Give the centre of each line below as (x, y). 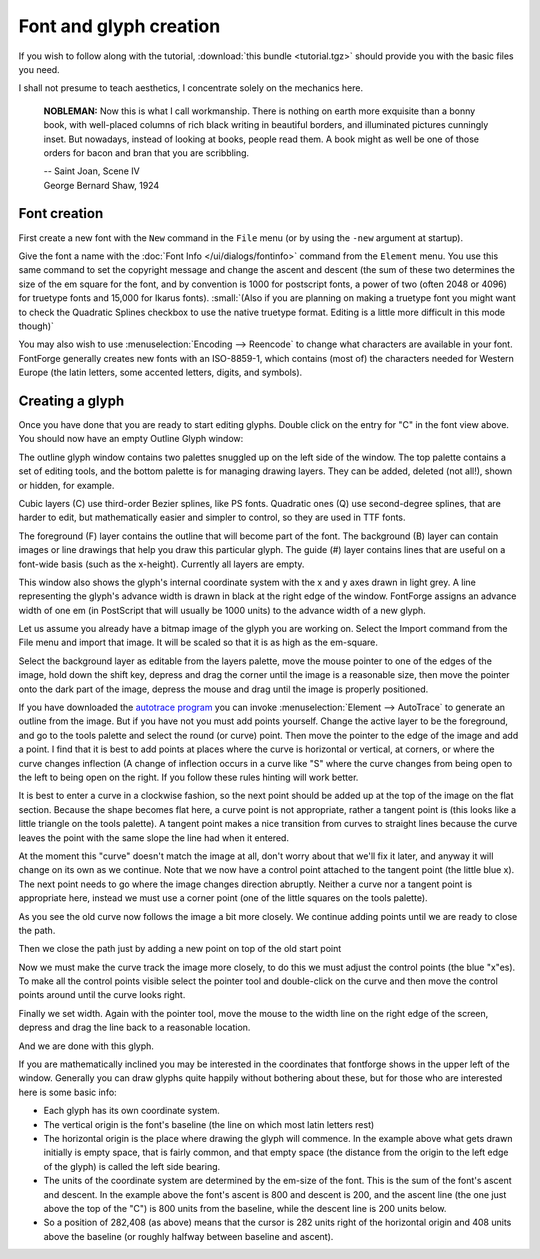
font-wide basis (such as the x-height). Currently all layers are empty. (161, 564)
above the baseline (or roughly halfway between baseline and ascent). (188, 1236)
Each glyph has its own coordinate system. (131, 1111)
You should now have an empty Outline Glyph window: (131, 439)
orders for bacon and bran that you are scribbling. (146, 152)
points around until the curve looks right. (102, 995)
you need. (39, 69)
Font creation (61, 213)
